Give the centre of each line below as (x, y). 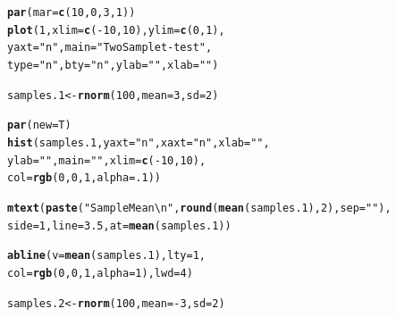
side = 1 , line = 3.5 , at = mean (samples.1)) (119, 225)
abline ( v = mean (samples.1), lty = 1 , (107, 256)
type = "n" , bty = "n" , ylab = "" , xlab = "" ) (113, 65)
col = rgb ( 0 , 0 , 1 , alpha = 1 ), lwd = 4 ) (100, 273)
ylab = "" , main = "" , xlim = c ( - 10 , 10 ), (107, 160)
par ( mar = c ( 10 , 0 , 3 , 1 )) (72, 13)
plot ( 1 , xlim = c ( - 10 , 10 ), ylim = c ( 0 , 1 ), (116, 30)
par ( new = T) (39, 125)
